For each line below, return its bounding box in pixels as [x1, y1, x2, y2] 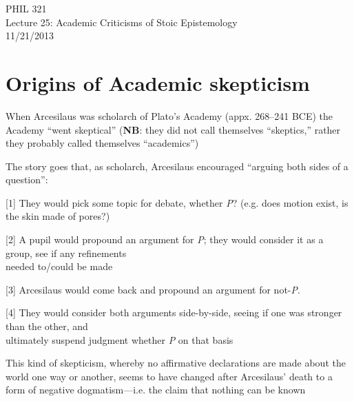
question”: [6, 172, 48, 187]
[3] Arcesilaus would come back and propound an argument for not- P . [6, 282, 300, 296]
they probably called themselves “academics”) [6, 136, 199, 150]
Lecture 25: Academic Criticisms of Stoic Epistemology [6, 14, 238, 29]
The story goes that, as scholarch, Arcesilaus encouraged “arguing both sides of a [6, 158, 348, 173]
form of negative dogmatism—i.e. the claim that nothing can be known [6, 382, 306, 397]
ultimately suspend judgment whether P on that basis [6, 332, 233, 347]
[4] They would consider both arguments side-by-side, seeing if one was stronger [6, 305, 342, 320]
